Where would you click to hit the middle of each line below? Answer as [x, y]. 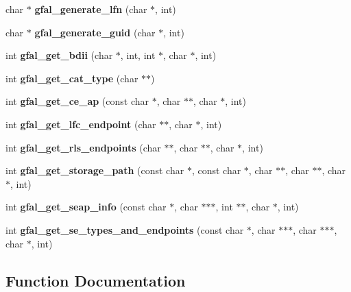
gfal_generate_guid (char [95, 32]
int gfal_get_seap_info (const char [86, 207]
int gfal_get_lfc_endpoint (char [81, 124]
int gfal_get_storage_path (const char [95, 170]
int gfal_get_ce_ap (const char [77, 101]
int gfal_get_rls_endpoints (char [83, 147]
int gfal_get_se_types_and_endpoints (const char [125, 229]
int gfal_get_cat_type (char [72, 78]
